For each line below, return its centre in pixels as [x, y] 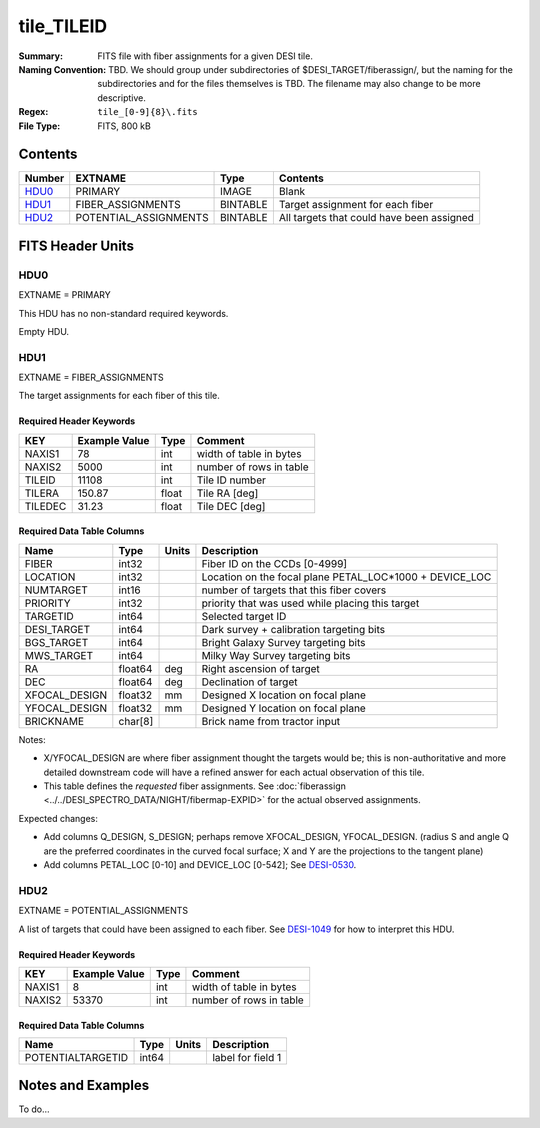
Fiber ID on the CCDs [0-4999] [274, 563]
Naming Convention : [62, 69]
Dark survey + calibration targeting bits [293, 629]
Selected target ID [244, 616]
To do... [34, 1109]
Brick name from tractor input [271, 721]
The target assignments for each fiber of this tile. [119, 396]
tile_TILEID [63, 26]
